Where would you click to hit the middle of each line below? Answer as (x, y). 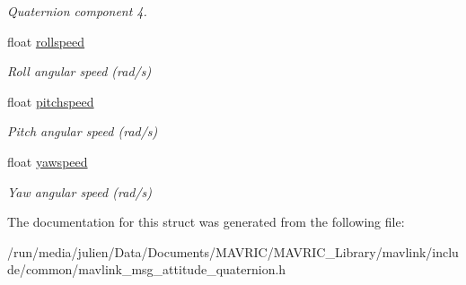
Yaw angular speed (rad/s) (80, 191)
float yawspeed (48, 161)
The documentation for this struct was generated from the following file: (206, 222)
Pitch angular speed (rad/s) (83, 131)
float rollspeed (46, 41)
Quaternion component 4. (77, 11)
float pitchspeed (51, 101)
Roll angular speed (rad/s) (79, 71)
